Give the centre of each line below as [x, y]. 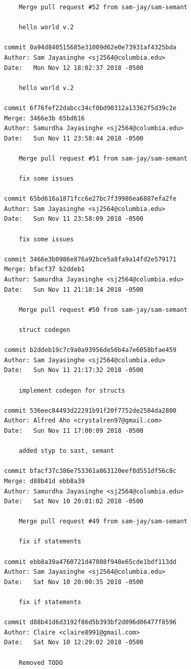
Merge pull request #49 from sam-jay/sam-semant [103, 522]
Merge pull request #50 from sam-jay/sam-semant [103, 310]
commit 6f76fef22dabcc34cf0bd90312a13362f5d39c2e [90, 108]
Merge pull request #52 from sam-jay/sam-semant [103, 7]
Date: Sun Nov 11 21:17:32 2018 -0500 [74, 370]
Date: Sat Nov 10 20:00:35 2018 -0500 [74, 582]
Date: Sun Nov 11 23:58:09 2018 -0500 [74, 219]
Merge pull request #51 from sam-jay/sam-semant [103, 158]
